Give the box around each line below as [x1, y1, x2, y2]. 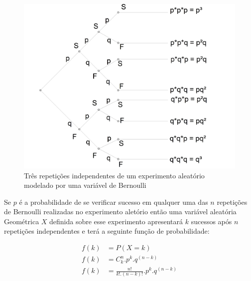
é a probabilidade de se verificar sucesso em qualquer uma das [19, 196, 208, 207]
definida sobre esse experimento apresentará [49, 216, 183, 226]
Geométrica [4, 216, 39, 226]
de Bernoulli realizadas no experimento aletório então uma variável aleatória [4, 206, 237, 217]
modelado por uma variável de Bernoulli [24, 180, 146, 190]
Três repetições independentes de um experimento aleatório [24, 170, 205, 180]
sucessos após [191, 216, 232, 226]
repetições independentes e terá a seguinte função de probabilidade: [4, 226, 210, 236]
